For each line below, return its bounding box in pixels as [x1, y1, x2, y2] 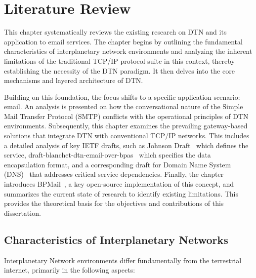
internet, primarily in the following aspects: [4, 265, 135, 275]
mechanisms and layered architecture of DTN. [4, 75, 143, 85]
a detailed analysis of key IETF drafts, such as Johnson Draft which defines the [4, 140, 249, 150]
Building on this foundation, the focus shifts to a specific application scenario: [4, 91, 240, 102]
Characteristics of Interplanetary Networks [4, 232, 228, 247]
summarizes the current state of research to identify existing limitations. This [4, 188, 238, 199]
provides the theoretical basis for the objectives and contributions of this [4, 198, 224, 208]
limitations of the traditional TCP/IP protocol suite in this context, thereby [4, 55, 235, 66]
